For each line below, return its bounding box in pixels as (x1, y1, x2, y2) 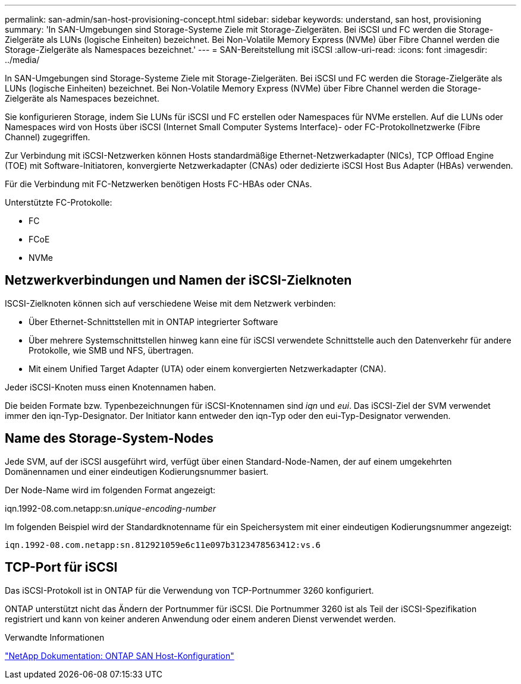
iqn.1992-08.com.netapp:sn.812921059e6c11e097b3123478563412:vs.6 (5, 540, 321, 550)
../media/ (5, 55, 40, 65)
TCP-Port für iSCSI (5, 560, 118, 575)
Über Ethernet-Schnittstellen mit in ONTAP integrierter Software (29, 316, 278, 327)
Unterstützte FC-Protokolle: (5, 197, 112, 207)
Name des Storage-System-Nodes (5, 431, 214, 446)
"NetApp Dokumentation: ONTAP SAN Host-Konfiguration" (5, 650, 234, 661)
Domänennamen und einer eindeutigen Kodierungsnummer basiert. (5, 466, 269, 477)
